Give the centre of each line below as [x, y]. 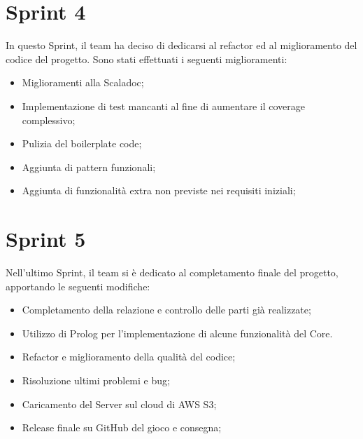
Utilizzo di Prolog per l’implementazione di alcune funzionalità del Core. [177, 333]
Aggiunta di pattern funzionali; [89, 167]
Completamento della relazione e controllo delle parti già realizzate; [166, 310]
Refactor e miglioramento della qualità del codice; [129, 357]
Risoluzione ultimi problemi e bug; [96, 380]
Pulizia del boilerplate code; [82, 143]
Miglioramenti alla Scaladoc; [83, 82]
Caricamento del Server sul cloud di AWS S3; [119, 404]
